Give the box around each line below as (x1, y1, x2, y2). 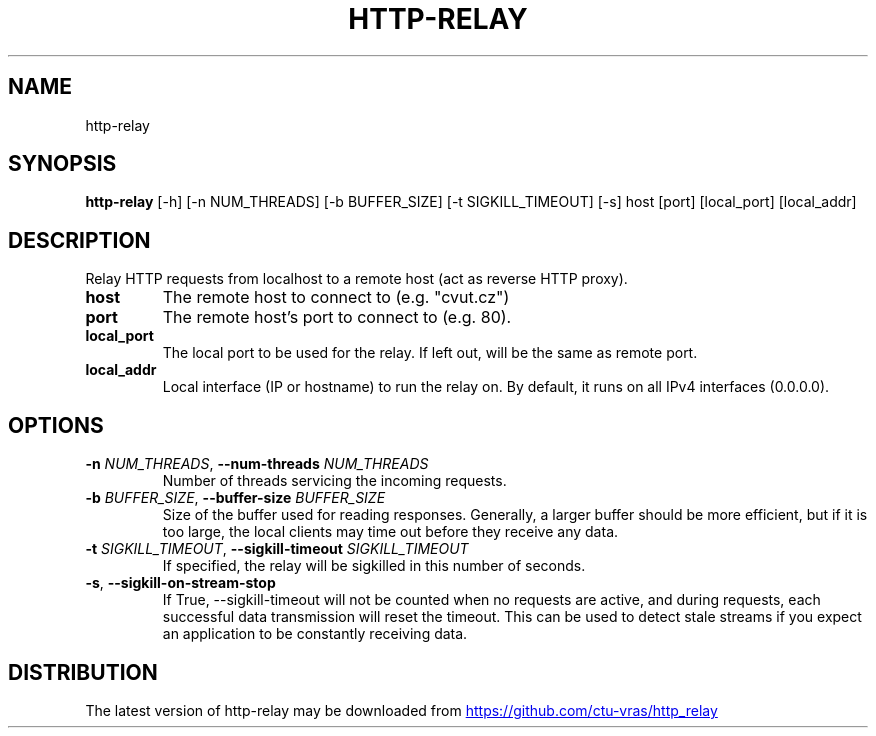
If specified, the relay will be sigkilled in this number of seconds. (162, 557, 586, 575)
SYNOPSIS (8, 151, 117, 177)
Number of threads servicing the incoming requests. (162, 472, 507, 490)
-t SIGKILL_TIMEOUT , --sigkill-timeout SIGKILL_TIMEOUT (85, 540, 469, 558)
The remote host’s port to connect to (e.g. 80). (162, 307, 512, 328)
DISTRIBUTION (8, 659, 158, 685)
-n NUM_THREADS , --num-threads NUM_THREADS (85, 455, 429, 473)
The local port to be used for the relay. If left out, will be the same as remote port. (162, 344, 698, 362)
